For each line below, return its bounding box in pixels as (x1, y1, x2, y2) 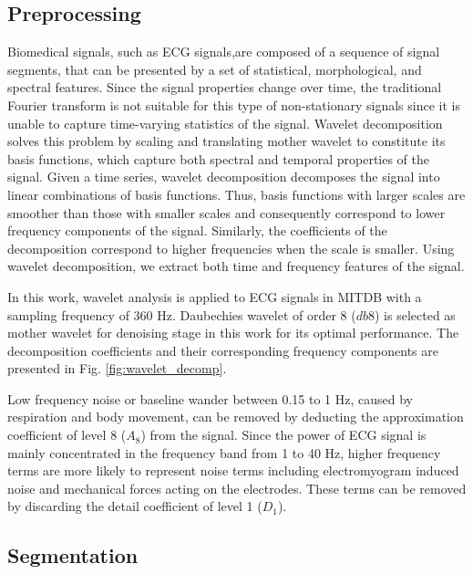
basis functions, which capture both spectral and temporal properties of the (7, 149, 430, 168)
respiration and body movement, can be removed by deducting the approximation (7, 407, 464, 426)
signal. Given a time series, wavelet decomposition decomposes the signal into (7, 167, 440, 186)
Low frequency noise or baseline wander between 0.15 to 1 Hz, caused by (7, 389, 413, 408)
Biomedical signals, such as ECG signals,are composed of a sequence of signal (7, 42, 440, 61)
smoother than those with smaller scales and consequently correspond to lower (7, 203, 446, 222)
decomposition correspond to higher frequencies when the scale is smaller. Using (7, 238, 455, 257)
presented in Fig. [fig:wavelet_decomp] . (7, 359, 227, 378)
